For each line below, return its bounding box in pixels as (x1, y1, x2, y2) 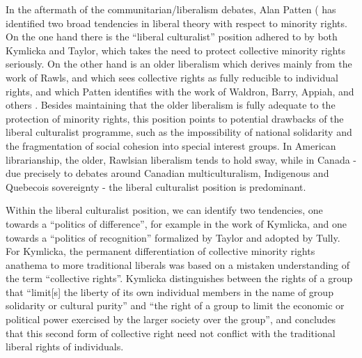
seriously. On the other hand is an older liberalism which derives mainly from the (6, 56, 352, 71)
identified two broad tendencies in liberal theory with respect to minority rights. (6, 15, 347, 30)
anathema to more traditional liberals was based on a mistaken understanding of (6, 257, 350, 272)
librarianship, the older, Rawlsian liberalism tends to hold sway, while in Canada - (6, 152, 356, 166)
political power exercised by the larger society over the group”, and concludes (6, 312, 336, 327)
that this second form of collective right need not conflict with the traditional (6, 325, 336, 340)
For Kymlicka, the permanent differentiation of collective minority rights (6, 244, 315, 258)
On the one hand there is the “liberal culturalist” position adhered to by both (6, 29, 338, 44)
